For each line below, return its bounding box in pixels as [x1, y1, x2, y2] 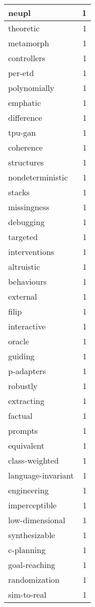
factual [8, 410, 33, 421]
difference [8, 112, 42, 123]
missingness [8, 201, 50, 213]
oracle [8, 335, 29, 347]
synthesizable [8, 529, 55, 541]
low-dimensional [8, 514, 65, 526]
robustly [8, 380, 38, 392]
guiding [8, 350, 35, 362]
